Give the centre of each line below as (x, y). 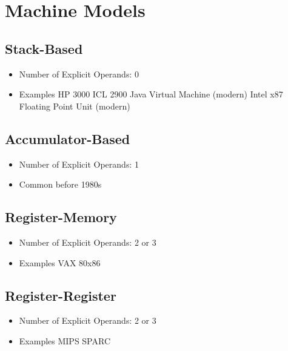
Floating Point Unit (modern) (75, 106)
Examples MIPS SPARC (65, 340)
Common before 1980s (60, 184)
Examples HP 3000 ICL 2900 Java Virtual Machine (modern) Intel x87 (151, 94)
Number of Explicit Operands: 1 (79, 164)
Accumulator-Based (68, 138)
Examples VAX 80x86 (60, 262)
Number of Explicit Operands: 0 (79, 74)
